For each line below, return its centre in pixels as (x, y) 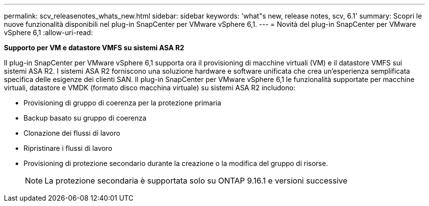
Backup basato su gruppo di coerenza (85, 118)
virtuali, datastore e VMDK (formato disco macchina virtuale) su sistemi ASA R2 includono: (150, 88)
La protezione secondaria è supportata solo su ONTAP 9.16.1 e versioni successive (196, 181)
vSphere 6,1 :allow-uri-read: (48, 32)
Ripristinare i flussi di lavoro (68, 148)
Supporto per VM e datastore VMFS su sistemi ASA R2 (94, 48)
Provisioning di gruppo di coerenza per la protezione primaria (122, 103)
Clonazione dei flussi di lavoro (72, 133)
